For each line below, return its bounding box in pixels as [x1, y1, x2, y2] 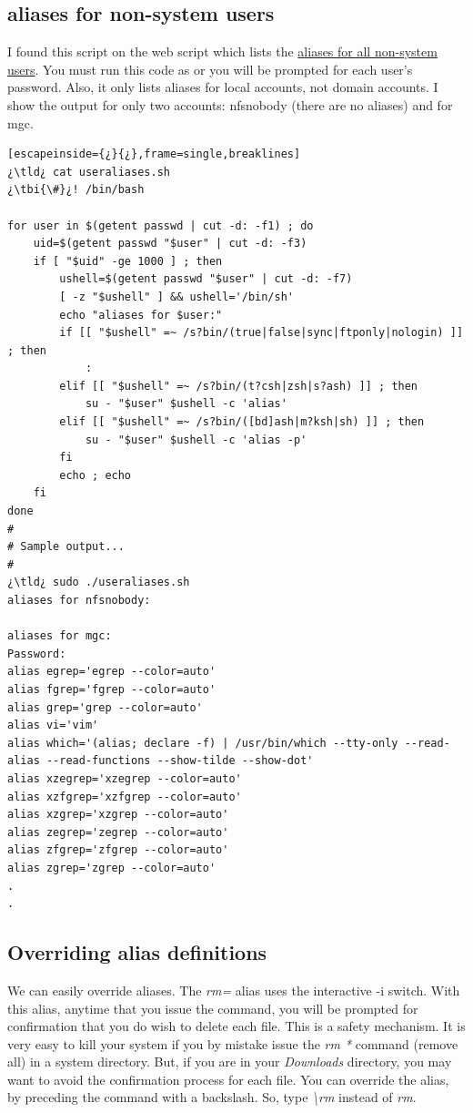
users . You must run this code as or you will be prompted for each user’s [7, 59, 413, 78]
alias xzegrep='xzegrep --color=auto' [7, 771, 242, 785]
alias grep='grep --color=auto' [7, 700, 203, 714]
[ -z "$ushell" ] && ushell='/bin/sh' [59, 290, 294, 303]
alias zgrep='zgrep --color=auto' [7, 861, 216, 874]
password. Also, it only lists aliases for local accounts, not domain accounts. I [7, 77, 438, 97]
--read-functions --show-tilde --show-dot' [45, 754, 314, 768]
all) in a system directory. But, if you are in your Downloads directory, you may [7, 1052, 452, 1071]
